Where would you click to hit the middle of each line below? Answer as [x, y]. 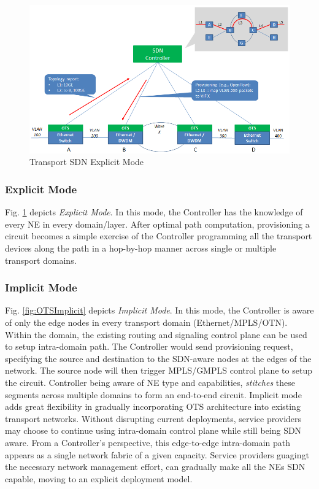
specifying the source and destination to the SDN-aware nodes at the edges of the [158, 358]
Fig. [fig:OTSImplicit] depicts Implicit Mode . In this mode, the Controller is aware [159, 310]
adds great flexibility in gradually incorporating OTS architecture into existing [153, 406]
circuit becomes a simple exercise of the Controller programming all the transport [159, 236]
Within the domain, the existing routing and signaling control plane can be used [156, 334]
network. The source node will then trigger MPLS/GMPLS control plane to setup [159, 370]
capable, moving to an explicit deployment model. [99, 478]
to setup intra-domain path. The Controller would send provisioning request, [149, 346]
